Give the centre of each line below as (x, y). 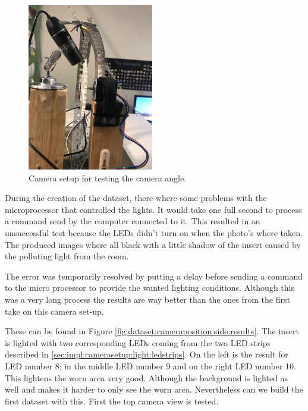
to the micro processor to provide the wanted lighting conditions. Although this (150, 288)
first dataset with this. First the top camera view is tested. (112, 401)
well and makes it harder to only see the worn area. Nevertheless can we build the (154, 389)
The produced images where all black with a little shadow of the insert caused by (153, 244)
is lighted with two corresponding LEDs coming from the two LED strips (138, 342)
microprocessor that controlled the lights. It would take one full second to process (153, 209)
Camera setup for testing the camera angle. (108, 178)
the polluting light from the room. (67, 256)
